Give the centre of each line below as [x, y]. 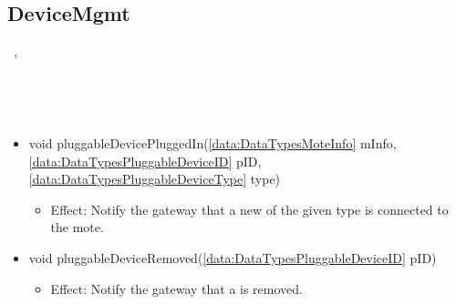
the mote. [77, 227]
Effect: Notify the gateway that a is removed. [176, 288]
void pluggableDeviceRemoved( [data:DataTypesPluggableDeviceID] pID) [233, 257]
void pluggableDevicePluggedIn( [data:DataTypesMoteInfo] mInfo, [212, 142]
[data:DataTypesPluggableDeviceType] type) [155, 179]
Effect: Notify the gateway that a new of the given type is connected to [249, 209]
